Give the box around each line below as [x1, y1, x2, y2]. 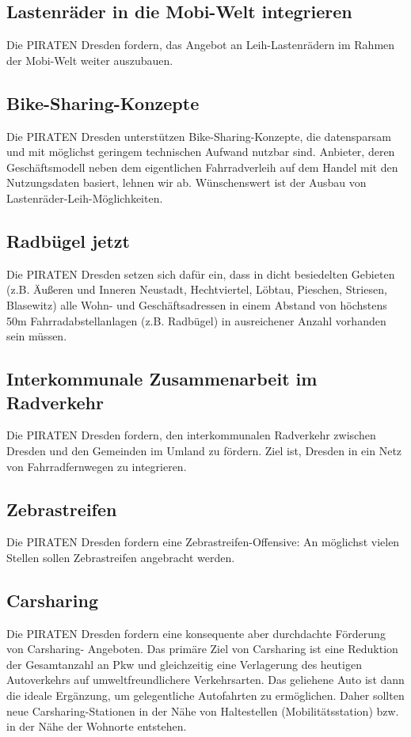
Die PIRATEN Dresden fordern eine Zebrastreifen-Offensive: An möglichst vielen [6, 534, 400, 550]
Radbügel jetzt [6, 228, 130, 253]
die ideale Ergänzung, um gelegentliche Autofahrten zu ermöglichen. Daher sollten [6, 687, 405, 704]
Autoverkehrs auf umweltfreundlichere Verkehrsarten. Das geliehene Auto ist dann [6, 671, 405, 688]
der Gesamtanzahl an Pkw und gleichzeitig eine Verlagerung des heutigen [6, 655, 362, 672]
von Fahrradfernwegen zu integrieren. [6, 458, 187, 474]
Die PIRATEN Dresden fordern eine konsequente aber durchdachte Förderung [6, 625, 386, 641]
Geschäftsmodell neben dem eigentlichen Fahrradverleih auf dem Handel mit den [6, 158, 398, 175]
